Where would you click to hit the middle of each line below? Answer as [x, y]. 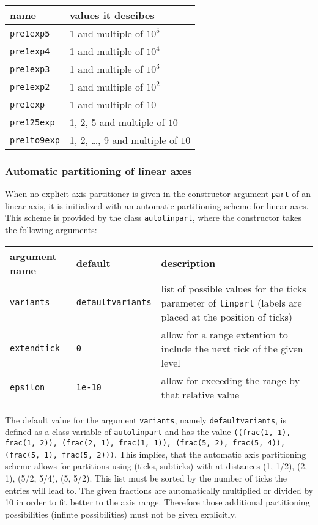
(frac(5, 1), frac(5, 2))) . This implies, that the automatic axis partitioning [156, 454]
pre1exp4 [30, 51]
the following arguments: [51, 230]
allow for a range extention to [224, 334]
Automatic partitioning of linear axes [98, 170]
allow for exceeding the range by [230, 380]
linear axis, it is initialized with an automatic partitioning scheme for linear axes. [157, 205]
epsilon [28, 387]
